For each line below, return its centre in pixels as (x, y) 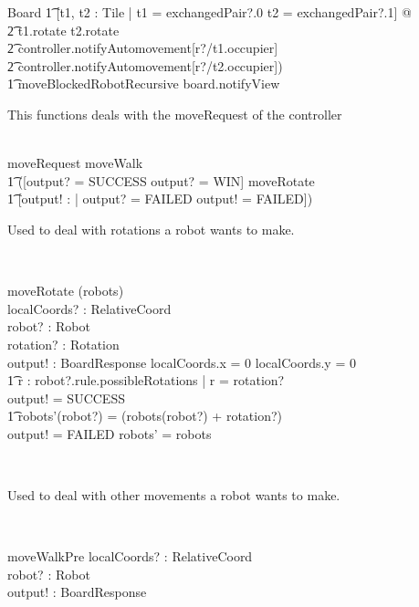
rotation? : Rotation (63, 344)
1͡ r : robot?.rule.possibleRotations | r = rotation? (146, 380)
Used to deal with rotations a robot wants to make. (151, 229)
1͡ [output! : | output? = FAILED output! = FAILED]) (160, 199)
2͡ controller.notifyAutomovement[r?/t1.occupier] (143, 48)
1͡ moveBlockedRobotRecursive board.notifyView (144, 84)
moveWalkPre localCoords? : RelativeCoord (130, 556)
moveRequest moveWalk (75, 163)
